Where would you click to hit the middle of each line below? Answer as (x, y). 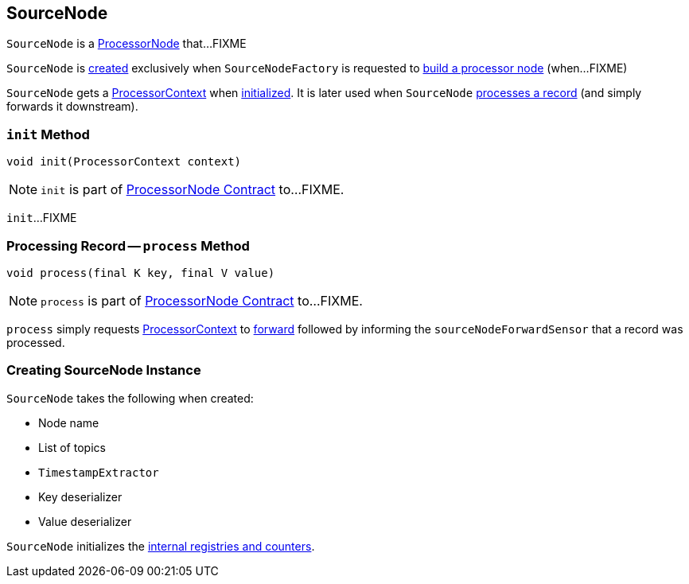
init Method (48, 134)
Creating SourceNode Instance (104, 370)
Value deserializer (85, 521)
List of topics (72, 447)
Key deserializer (80, 496)
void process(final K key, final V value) (141, 273)
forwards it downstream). (72, 107)
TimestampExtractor (99, 472)
